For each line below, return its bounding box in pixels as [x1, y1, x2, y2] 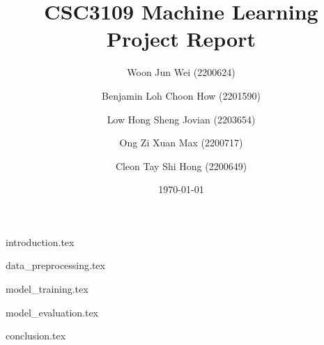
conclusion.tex [6, 328, 66, 343]
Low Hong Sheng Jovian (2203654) [107, 112, 256, 126]
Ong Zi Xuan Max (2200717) [119, 135, 243, 150]
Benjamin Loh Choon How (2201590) [102, 88, 261, 102]
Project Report [106, 24, 256, 53]
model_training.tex [6, 282, 88, 296]
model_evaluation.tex [6, 305, 99, 319]
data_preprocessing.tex [6, 258, 105, 273]
